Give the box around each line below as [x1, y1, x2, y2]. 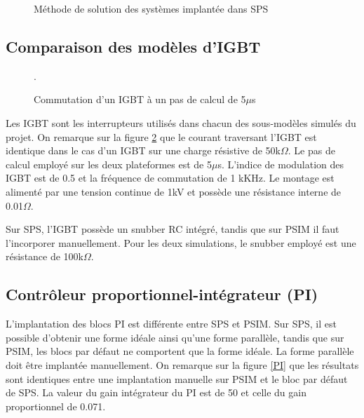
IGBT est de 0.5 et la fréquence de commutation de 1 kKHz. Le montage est [6, 170, 335, 185]
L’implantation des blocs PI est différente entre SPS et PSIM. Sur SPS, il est [6, 316, 337, 331]
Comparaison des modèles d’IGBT [6, 35, 261, 57]
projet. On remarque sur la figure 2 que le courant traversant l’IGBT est [6, 129, 317, 144]
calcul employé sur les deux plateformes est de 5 [6, 156, 212, 171]
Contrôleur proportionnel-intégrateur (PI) [6, 283, 318, 305]
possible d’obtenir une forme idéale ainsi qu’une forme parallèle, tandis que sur [6, 330, 344, 344]
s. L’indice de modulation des [217, 156, 344, 171]
